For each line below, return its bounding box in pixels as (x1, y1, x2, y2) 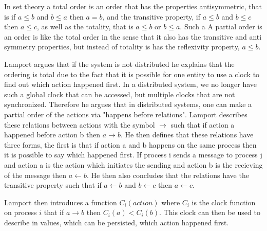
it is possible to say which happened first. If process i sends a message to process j (4, 149, 262, 160)
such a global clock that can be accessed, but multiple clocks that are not (4, 88, 235, 99)
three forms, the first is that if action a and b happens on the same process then (4, 139, 257, 150)
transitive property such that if (4, 180, 102, 190)
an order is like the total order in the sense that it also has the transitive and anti (4, 31, 262, 42)
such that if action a (170, 119, 235, 130)
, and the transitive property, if (102, 11, 201, 22)
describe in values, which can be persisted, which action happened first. (4, 217, 229, 227)
